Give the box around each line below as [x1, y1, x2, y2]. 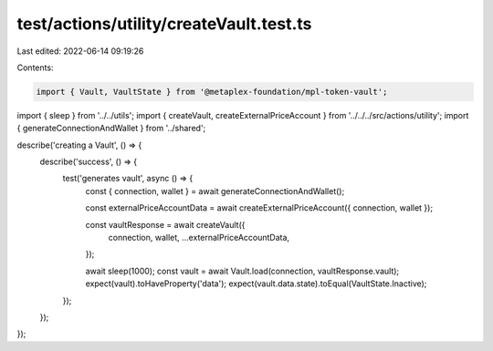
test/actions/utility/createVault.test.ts [16, 14, 312, 34]
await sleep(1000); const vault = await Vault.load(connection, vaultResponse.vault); [85, 265, 400, 276]
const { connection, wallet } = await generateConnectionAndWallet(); [85, 185, 345, 196]
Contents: [16, 62, 54, 73]
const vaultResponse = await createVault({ [85, 219, 246, 230]
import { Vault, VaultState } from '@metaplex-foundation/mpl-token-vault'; [36, 87, 388, 97]
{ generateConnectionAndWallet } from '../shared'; [16, 123, 206, 134]
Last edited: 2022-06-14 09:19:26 [16, 46, 144, 57]
